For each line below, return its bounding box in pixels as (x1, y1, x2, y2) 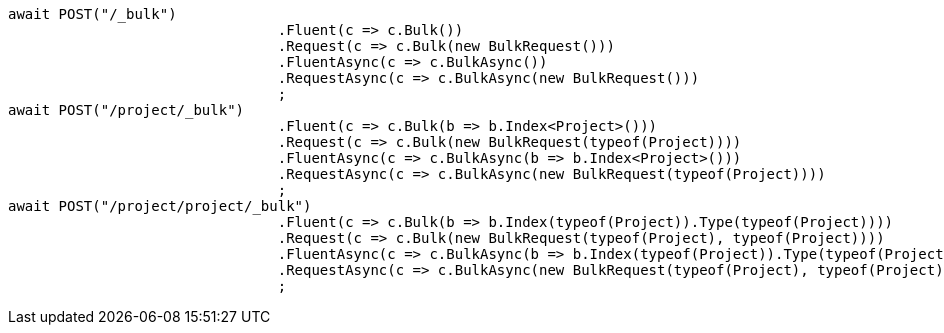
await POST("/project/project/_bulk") (8, 198, 312, 214)
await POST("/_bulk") (8, 6, 177, 22)
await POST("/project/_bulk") (8, 102, 245, 118)
